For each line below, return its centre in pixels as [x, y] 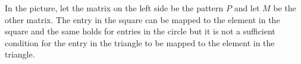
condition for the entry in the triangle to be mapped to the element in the [140, 42]
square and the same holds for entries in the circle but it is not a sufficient [140, 31]
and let [247, 8]
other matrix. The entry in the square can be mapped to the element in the [142, 19]
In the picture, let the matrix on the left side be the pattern [114, 8]
